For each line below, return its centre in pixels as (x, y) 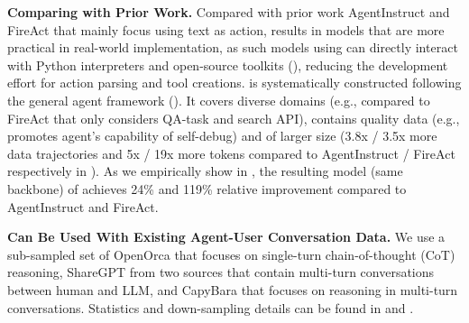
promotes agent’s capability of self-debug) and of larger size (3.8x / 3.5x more (222, 136)
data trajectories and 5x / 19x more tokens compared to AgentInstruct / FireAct (231, 153)
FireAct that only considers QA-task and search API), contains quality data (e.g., (234, 118)
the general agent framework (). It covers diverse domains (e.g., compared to (219, 100)
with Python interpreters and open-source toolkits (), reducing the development (228, 65)
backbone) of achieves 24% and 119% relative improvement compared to (207, 188)
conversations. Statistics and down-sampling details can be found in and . (211, 307)
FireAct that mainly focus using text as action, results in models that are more (226, 29)
